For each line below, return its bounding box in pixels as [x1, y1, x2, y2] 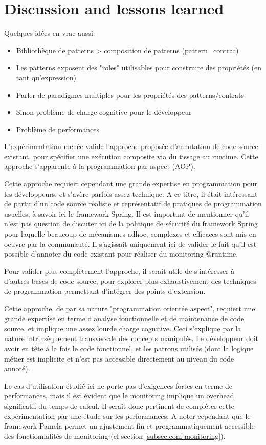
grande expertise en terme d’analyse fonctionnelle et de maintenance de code [4, 313, 245, 324]
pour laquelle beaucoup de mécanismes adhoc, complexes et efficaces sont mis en [4, 228, 256, 239]
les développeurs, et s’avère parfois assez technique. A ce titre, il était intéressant [4, 188, 258, 199]
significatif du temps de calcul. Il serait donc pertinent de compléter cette [4, 400, 234, 411]
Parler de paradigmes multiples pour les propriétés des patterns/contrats [16, 89, 244, 100]
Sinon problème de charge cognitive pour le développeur [16, 107, 192, 117]
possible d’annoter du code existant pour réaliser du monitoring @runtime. [4, 248, 238, 259]
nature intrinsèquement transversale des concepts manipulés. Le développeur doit [4, 333, 259, 344]
